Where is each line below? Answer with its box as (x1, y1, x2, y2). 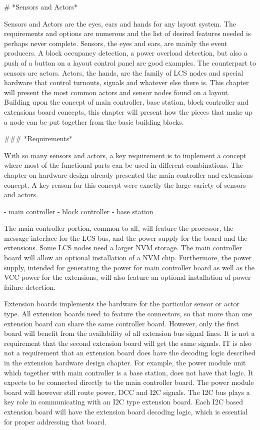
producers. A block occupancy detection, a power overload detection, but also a (4, 48, 247, 58)
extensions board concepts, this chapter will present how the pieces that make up (4, 106, 253, 117)
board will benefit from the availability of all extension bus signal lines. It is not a (4, 328, 255, 338)
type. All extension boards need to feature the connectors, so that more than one (4, 308, 252, 319)
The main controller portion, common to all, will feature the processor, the (4, 223, 233, 233)
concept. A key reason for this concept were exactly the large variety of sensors (4, 179, 246, 190)
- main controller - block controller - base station (4, 206, 153, 216)
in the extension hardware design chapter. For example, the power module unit (4, 357, 246, 367)
